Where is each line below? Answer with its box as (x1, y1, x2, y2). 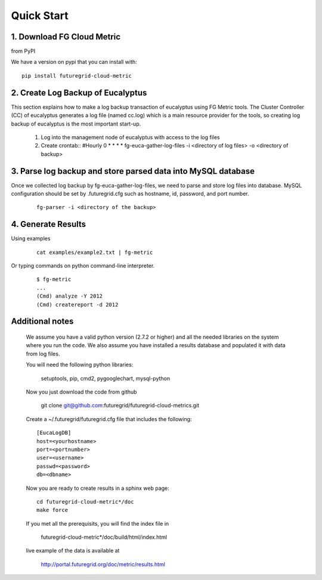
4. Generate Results (11, 219, 86, 229)
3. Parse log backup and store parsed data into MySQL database (11, 166, 255, 176)
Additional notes (11, 317, 74, 327)
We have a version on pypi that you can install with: (11, 59, 137, 66)
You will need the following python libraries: (26, 361, 134, 369)
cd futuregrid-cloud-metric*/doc (36, 498, 134, 505)
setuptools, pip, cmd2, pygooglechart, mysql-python (41, 375, 171, 382)
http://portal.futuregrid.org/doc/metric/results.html (41, 560, 165, 567)
